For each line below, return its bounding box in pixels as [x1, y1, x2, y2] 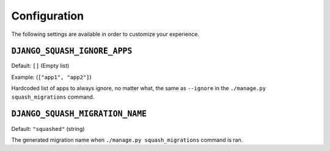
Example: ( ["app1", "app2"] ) [11, 73, 92, 80]
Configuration [11, 9, 84, 23]
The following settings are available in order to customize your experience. [11, 30, 200, 38]
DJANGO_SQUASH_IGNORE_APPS [11, 46, 133, 56]
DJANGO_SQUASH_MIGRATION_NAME [11, 109, 147, 119]
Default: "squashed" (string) [11, 125, 85, 132]
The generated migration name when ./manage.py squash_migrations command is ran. [11, 136, 243, 143]
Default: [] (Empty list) [11, 62, 70, 69]
